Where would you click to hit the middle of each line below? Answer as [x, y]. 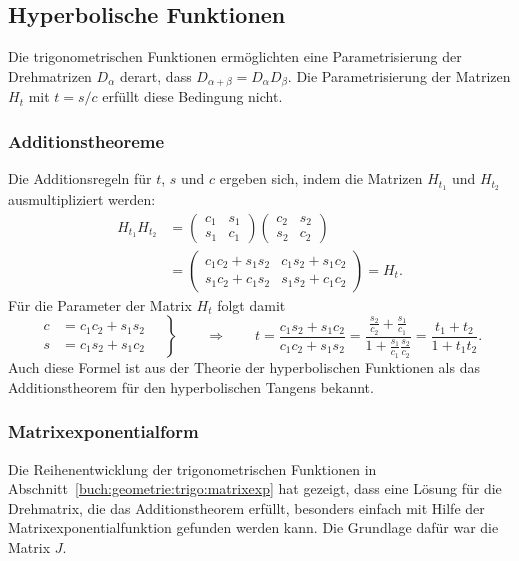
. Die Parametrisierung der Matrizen [399, 75]
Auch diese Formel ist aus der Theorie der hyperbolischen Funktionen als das [244, 367]
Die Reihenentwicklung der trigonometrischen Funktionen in [192, 468]
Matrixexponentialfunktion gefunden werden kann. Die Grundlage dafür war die [253, 527]
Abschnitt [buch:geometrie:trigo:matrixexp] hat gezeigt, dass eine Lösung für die [255, 488]
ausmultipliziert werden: [82, 198]
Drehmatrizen [50, 75]
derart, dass [155, 75]
